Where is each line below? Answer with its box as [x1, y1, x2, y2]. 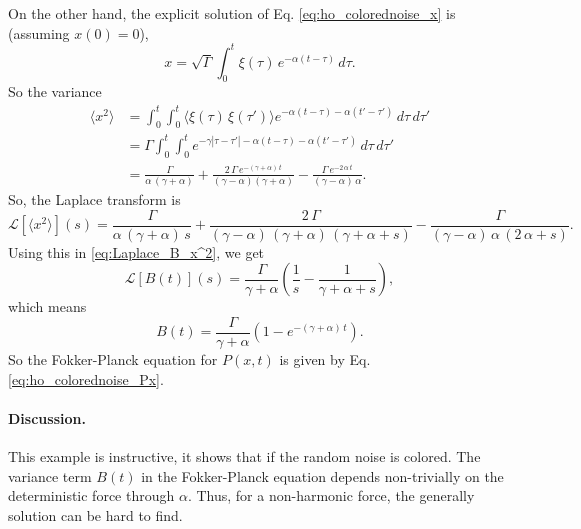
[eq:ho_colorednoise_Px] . [8, 368, 164, 389]
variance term [8, 465, 92, 486]
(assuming [8, 22, 70, 43]
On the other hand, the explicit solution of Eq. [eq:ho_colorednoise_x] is [8, 3, 456, 23]
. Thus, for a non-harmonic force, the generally [187, 485, 475, 506]
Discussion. [8, 407, 86, 428]
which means [8, 296, 87, 317]
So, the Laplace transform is [8, 189, 181, 210]
